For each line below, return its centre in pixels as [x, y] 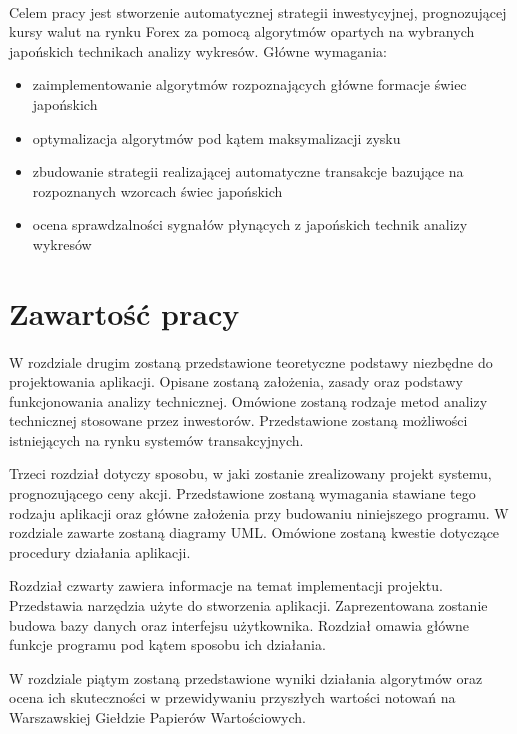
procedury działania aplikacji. [100, 551]
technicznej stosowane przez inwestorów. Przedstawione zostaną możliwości [238, 420]
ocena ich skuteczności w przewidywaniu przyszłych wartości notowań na [232, 697]
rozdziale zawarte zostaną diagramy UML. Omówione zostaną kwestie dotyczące [254, 532]
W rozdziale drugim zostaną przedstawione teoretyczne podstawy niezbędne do [251, 361]
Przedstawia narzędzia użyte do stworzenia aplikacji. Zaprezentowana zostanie [248, 605]
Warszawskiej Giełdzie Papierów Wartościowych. [157, 717]
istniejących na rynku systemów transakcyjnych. [156, 439]
